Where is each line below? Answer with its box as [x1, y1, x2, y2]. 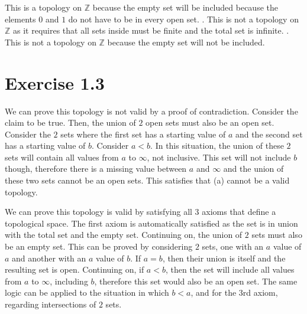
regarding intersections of [5, 298, 96, 310]
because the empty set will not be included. [107, 35, 265, 48]
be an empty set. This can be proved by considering [5, 240, 193, 253]
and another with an [12, 251, 86, 264]
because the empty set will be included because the [92, 1, 278, 13]
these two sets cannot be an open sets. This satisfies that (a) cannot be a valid [5, 174, 290, 187]
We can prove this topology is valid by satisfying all [5, 205, 192, 218]
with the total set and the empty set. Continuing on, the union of [5, 228, 243, 241]
